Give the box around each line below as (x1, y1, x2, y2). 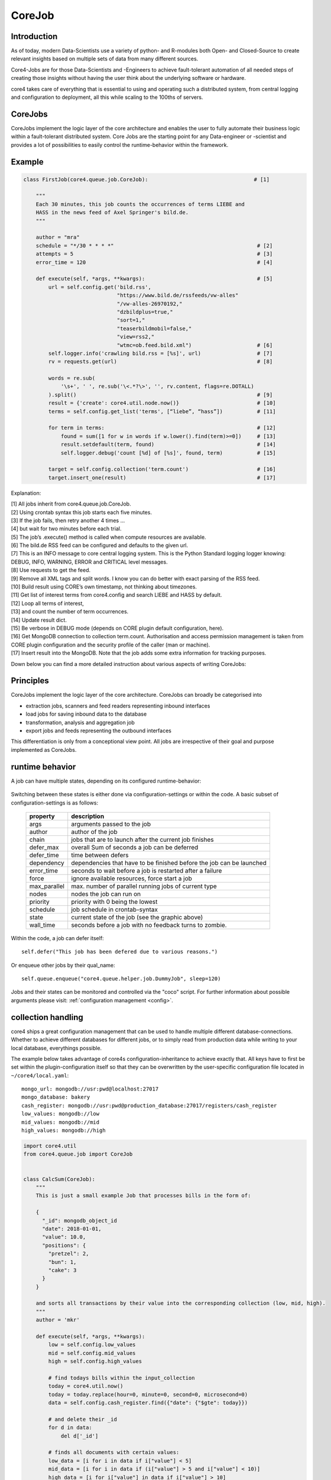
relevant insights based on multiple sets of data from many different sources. (11, 55, 199, 62)
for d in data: (48, 1424, 93, 1431)
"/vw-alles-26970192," (116, 300, 183, 307)
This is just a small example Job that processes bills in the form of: (35, 1192, 251, 1199)
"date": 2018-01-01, (42, 1225, 102, 1232)
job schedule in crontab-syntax (71, 905, 158, 913)
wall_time (29, 921, 56, 929)
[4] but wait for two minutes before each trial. (11, 525, 122, 532)
